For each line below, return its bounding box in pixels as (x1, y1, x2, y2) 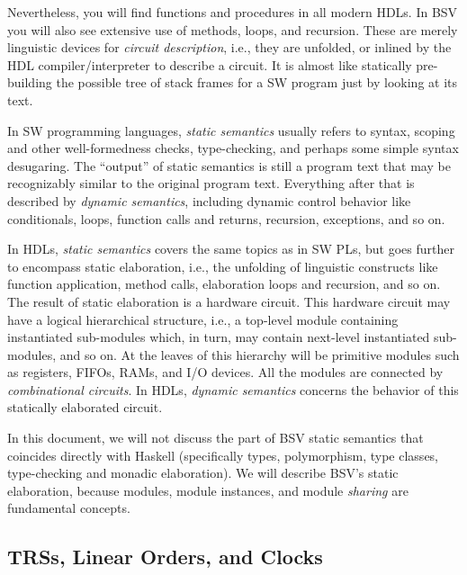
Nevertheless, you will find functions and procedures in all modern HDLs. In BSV (7, 3, 458, 21)
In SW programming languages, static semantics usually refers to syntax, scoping (7, 121, 455, 139)
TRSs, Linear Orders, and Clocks (7, 543, 323, 571)
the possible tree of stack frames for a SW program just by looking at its (56, 73, 458, 92)
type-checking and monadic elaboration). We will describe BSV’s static (7, 463, 399, 482)
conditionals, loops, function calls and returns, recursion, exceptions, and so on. (7, 209, 445, 228)
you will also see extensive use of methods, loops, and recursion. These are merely (7, 20, 458, 39)
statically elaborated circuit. (7, 398, 163, 417)
